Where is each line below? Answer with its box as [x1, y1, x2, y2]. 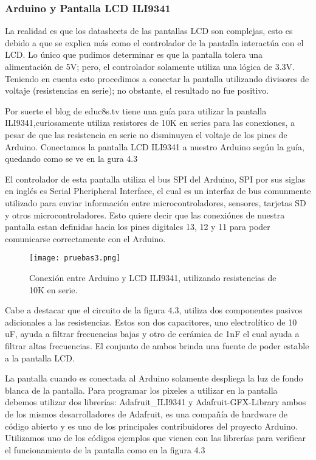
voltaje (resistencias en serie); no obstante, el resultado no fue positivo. [5, 84, 269, 97]
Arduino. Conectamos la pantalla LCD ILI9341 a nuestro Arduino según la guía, [5, 140, 304, 153]
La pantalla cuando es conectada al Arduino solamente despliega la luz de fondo [5, 372, 303, 385]
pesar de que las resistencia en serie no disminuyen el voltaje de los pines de [5, 128, 287, 141]
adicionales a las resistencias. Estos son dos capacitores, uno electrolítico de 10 [5, 315, 297, 328]
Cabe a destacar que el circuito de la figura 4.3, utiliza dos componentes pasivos [5, 304, 303, 316]
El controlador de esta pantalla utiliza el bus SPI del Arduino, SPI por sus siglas [5, 172, 306, 185]
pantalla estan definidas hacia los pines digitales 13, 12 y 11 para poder [5, 220, 270, 233]
